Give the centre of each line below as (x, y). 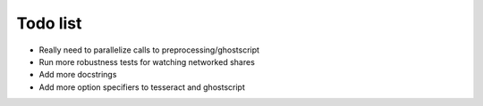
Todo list (49, 23)
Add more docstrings (78, 75)
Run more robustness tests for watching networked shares (147, 61)
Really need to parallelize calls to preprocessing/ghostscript (149, 50)
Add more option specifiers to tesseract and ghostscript (142, 87)
